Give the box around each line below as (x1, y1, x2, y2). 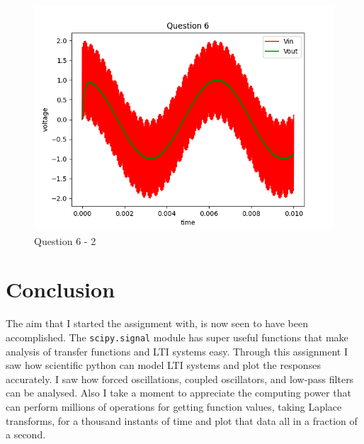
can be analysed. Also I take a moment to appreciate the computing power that (6, 385, 351, 400)
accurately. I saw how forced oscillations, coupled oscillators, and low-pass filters (6, 371, 354, 386)
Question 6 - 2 (34, 233, 96, 248)
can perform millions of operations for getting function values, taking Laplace (6, 399, 342, 414)
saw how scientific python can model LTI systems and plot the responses (6, 358, 321, 372)
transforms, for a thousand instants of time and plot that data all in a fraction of (6, 413, 358, 428)
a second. (6, 427, 46, 442)
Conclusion (6, 275, 115, 304)
